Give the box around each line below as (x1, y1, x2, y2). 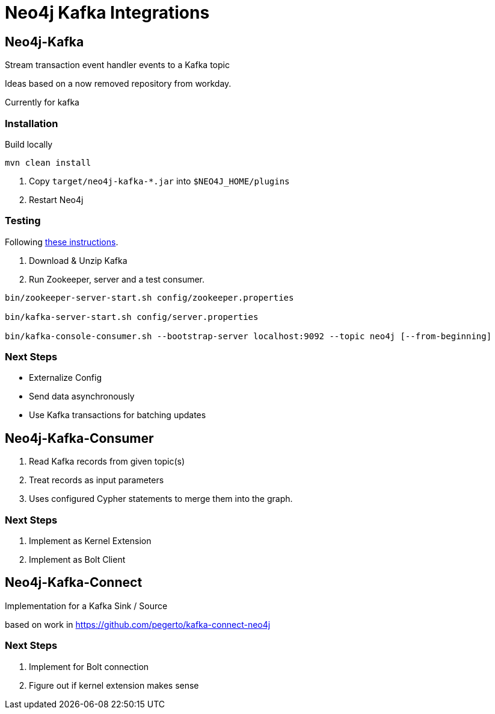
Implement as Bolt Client (29, 554, 126, 565)
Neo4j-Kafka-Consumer (5, 430, 154, 446)
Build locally (5, 139, 53, 149)
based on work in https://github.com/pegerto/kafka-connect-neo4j (5, 619, 271, 630)
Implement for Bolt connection (29, 661, 149, 672)
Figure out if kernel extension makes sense (29, 680, 199, 691)
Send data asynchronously (29, 391, 135, 402)
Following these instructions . (5, 236, 118, 247)
